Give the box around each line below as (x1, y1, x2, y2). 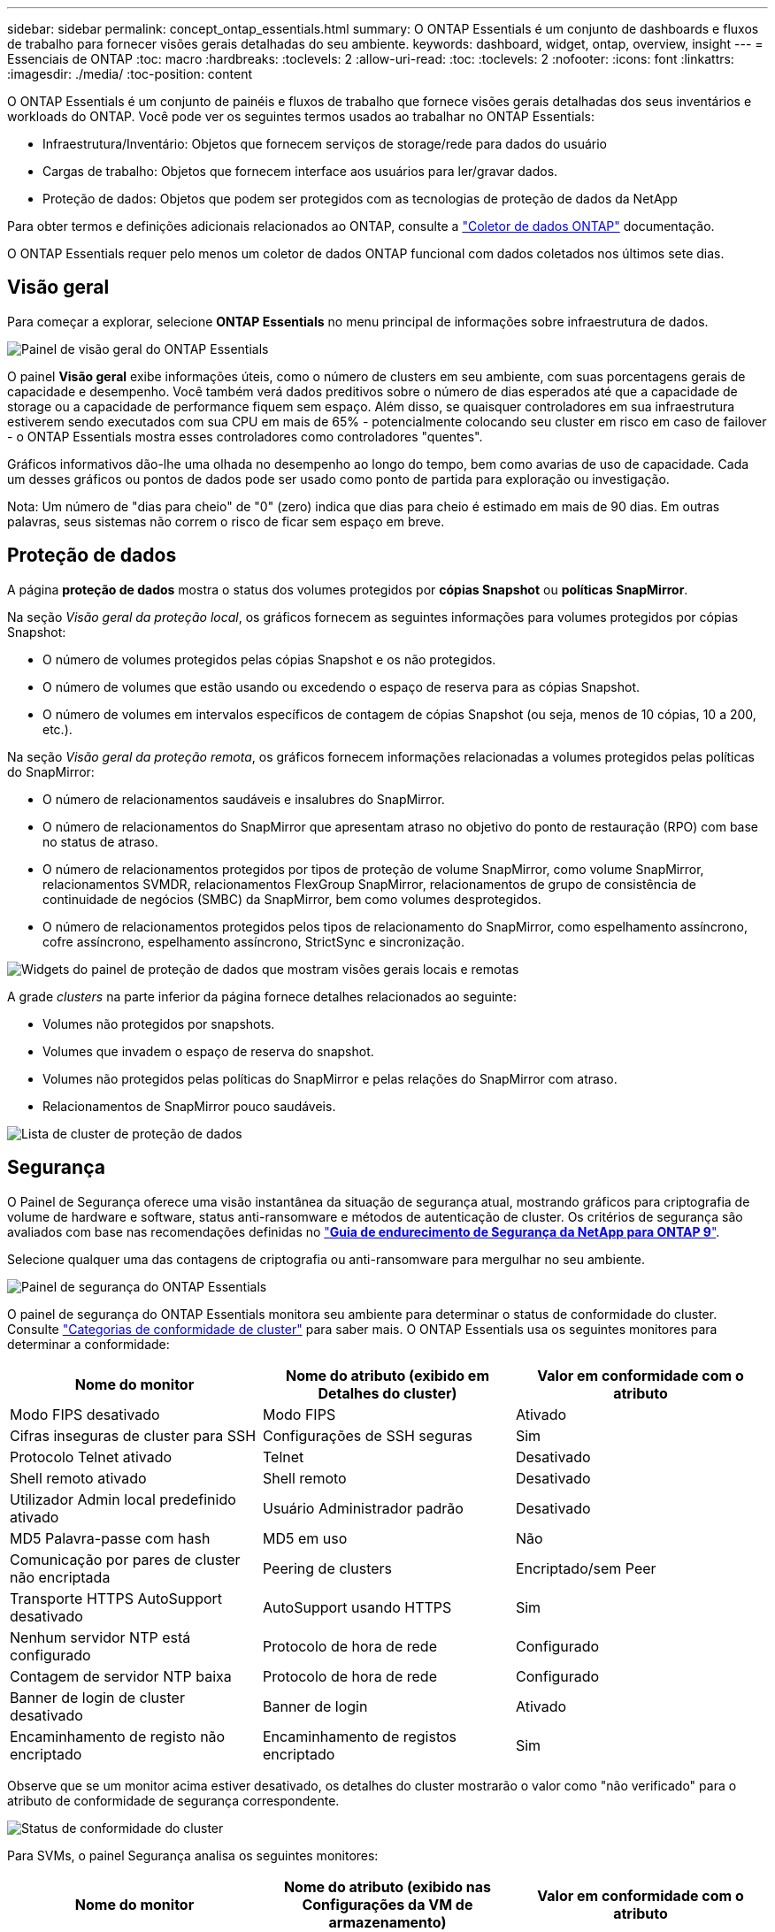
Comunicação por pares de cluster (10, 1550, 241, 1568)
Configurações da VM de (302, 1895, 473, 1913)
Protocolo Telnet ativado (10, 1447, 173, 1466)
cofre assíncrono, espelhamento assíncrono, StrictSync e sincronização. (42, 933, 464, 949)
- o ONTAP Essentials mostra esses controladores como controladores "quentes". (7, 428, 483, 444)
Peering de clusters (262, 1559, 393, 1577)
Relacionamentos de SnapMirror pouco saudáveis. (42, 1098, 336, 1114)
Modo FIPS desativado (10, 1405, 160, 1423)
